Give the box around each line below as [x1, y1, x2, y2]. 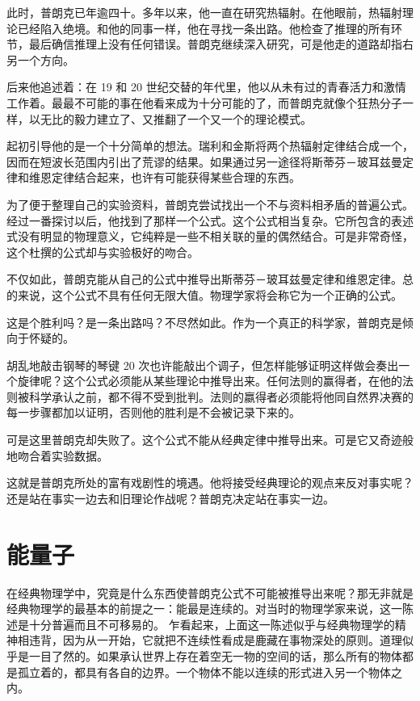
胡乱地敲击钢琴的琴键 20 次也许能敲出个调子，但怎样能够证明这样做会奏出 [6, 356, 399, 373]
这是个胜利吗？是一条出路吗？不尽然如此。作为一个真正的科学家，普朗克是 [6, 313, 402, 330]
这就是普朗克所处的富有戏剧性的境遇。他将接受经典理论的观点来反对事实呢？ [6, 474, 414, 491]
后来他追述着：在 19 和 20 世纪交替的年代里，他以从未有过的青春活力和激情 [6, 78, 406, 95]
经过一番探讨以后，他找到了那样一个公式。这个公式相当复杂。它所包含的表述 [6, 212, 414, 229]
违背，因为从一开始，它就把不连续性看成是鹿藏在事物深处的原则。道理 [28, 632, 402, 649]
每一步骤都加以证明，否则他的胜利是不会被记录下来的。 [6, 404, 300, 421]
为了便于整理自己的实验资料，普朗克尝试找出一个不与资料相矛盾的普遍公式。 [6, 195, 414, 212]
